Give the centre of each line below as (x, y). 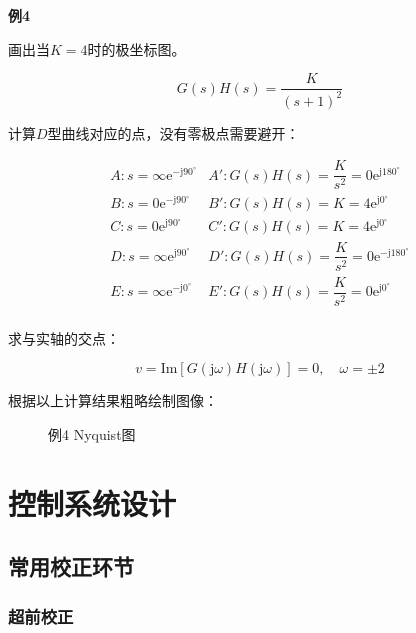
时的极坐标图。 (136, 48)
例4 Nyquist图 (92, 433)
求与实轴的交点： (64, 337)
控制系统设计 (92, 502)
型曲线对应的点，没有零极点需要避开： (173, 132)
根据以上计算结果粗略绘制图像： (113, 400)
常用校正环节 (71, 566)
